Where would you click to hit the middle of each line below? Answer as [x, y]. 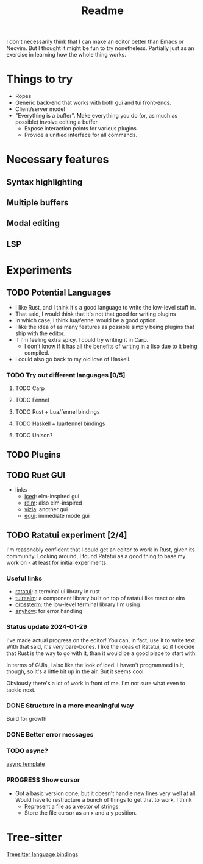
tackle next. [21, 690]
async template [26, 764]
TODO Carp [30, 388]
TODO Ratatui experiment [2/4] [67, 535]
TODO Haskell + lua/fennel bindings [60, 423]
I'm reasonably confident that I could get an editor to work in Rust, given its [101, 550]
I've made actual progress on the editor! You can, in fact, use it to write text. [101, 640]
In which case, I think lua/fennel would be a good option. [86, 320]
